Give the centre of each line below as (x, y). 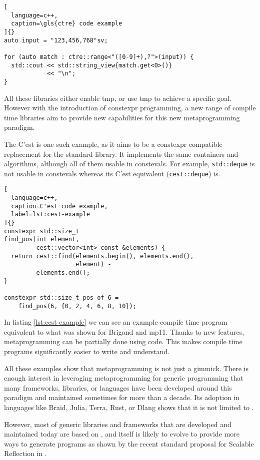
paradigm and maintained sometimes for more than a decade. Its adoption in (122, 397)
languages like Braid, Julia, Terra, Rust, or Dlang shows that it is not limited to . (129, 407)
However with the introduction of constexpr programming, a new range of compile (130, 108)
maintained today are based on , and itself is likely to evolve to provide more (122, 434)
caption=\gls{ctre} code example (67, 24)
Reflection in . (25, 453)
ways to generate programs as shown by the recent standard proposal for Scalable (129, 443)
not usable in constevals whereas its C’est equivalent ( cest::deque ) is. (112, 173)
